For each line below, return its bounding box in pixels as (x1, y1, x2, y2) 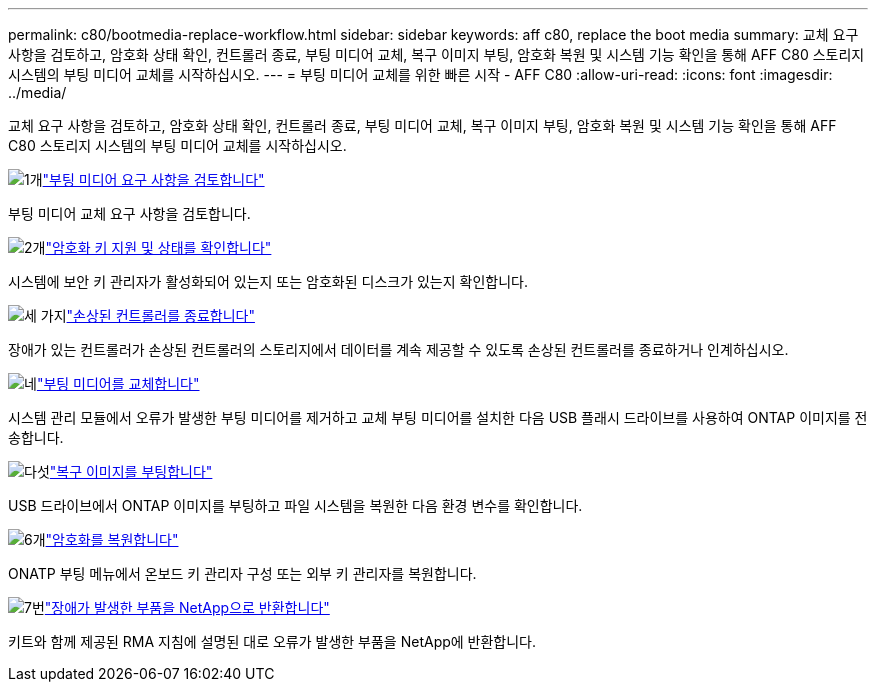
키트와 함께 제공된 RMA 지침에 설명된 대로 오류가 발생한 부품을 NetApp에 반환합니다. (8, 633, 537, 650)
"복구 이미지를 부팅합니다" (49, 463, 213, 480)
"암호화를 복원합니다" (45, 531, 179, 548)
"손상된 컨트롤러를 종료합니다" (66, 307, 255, 324)
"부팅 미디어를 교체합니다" (36, 375, 200, 392)
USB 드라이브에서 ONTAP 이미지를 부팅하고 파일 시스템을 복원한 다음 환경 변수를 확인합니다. (8, 497, 583, 514)
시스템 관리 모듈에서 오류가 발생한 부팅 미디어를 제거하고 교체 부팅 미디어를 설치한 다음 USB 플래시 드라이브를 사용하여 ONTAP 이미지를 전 (8, 409, 868, 426)
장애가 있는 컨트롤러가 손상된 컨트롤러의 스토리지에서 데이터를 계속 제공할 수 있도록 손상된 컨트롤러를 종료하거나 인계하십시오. (8, 341, 789, 358)
